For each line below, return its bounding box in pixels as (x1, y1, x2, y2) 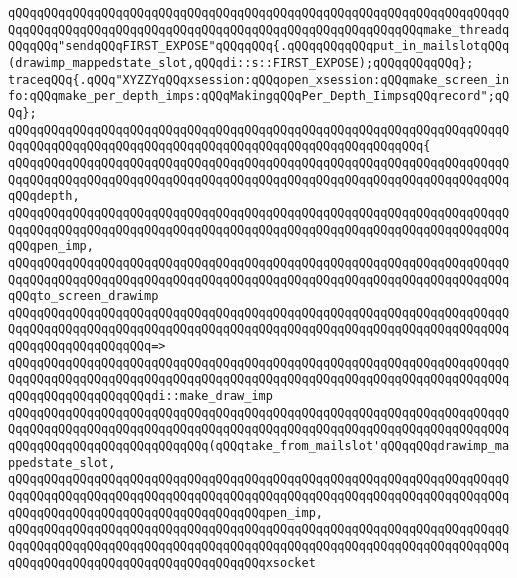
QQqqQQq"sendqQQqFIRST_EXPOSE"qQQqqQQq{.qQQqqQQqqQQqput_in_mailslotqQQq (8, 39, 510, 54)
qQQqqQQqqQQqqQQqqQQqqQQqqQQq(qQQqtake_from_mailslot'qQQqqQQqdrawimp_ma (8, 439, 510, 454)
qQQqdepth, (8, 189, 80, 204)
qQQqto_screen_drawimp (8, 289, 159, 304)
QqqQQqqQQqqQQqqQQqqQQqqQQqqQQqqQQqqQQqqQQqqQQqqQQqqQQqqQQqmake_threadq (8, 22, 510, 37)
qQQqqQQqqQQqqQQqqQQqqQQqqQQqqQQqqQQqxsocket (8, 555, 316, 570)
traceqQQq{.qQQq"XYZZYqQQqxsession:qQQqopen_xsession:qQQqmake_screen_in (8, 72, 510, 87)
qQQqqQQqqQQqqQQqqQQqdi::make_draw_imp (8, 389, 273, 404)
